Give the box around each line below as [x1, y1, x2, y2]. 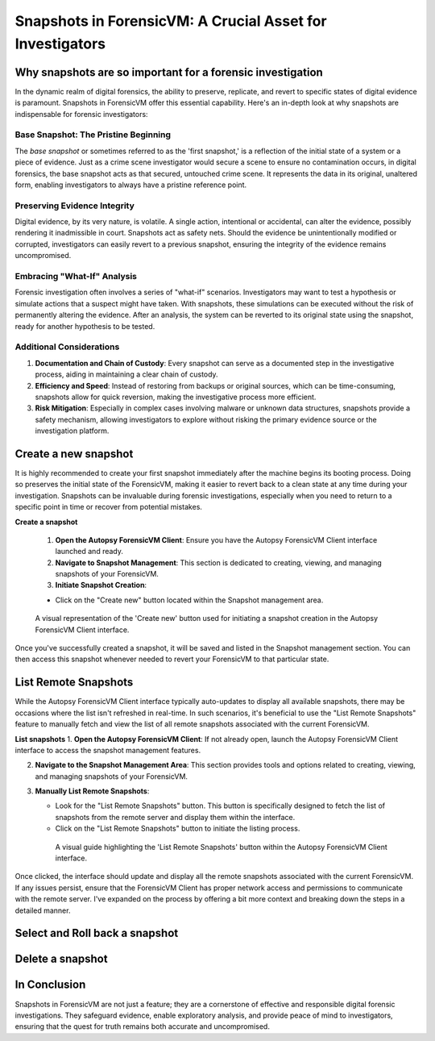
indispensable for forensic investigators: [14, 109, 148, 119]
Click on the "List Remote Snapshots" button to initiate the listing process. [55, 823, 300, 834]
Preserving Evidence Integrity [14, 200, 135, 211]
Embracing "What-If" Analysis [14, 271, 137, 282]
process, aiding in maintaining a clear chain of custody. [35, 369, 218, 379]
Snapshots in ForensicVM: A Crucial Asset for [14, 12, 327, 30]
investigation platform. [35, 426, 110, 435]
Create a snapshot [14, 517, 78, 527]
